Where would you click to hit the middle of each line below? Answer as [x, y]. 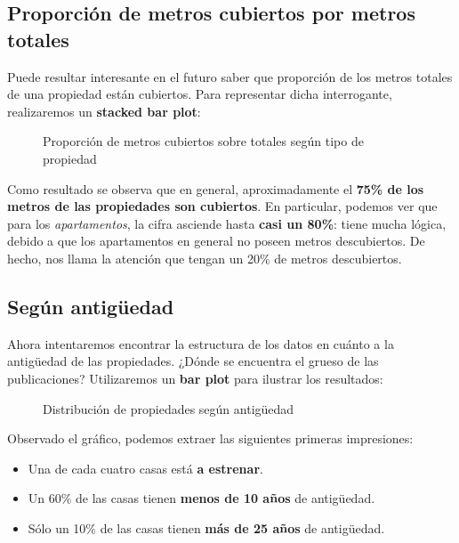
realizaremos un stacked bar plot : [104, 111]
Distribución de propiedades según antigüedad [169, 408]
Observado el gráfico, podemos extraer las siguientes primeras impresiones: [210, 438]
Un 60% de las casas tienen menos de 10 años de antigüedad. [201, 498]
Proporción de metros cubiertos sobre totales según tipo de [203, 141]
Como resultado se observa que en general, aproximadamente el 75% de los [216, 188]
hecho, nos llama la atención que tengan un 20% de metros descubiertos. [205, 258]
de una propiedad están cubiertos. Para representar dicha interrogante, [200, 94]
